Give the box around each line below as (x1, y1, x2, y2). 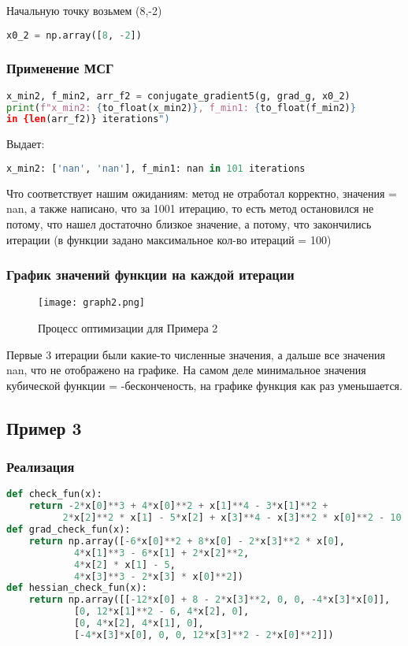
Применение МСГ (6, 58, 114, 78)
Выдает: (6, 136, 45, 152)
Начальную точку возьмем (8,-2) (6, 2, 162, 18)
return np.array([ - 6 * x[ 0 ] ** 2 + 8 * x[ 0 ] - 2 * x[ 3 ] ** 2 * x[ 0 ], (28, 535, 345, 547)
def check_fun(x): (6, 488, 102, 500)
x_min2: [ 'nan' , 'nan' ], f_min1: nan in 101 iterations (6, 162, 306, 174)
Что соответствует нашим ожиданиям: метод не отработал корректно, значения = (6, 184, 397, 201)
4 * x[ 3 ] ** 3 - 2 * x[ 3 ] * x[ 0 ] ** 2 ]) (73, 570, 243, 582)
